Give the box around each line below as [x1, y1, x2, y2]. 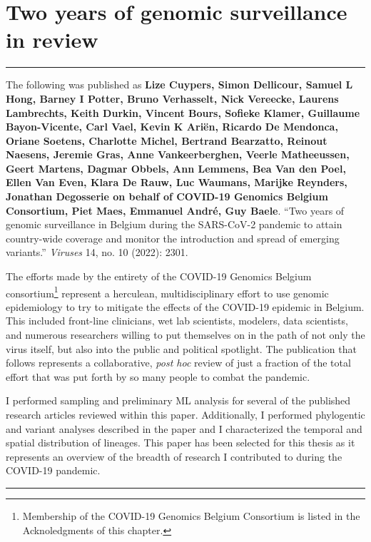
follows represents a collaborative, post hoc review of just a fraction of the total [6, 355, 351, 370]
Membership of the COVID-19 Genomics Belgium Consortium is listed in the [22, 508, 360, 523]
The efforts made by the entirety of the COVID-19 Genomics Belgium [6, 269, 312, 284]
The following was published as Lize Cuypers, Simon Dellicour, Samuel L [6, 77, 353, 92]
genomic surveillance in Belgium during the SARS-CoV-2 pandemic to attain [6, 217, 342, 232]
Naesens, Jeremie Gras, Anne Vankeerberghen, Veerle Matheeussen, [6, 147, 350, 162]
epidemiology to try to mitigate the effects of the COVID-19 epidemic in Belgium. [6, 299, 365, 314]
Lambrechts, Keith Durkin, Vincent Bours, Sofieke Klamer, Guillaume [6, 105, 360, 120]
